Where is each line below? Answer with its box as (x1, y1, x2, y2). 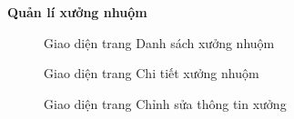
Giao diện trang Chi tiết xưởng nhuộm (44, 64, 259, 83)
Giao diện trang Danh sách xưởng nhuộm (44, 33, 275, 52)
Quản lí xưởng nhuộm (7, 3, 147, 21)
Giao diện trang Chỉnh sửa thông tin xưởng (44, 94, 287, 113)
